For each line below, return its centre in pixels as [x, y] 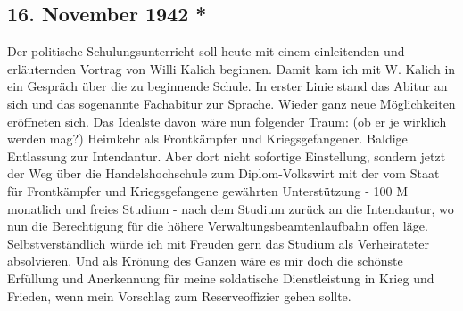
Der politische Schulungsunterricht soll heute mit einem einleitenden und [206, 51]
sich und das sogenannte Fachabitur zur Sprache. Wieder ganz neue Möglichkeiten [231, 103]
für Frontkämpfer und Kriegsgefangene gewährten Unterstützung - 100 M [208, 190]
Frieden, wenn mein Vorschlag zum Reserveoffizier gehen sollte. [179, 295]
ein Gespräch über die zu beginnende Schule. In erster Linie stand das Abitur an [227, 86]
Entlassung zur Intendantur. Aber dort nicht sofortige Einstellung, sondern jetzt [227, 155]
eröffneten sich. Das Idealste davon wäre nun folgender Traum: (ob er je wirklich [227, 121]
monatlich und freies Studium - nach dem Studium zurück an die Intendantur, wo [231, 208]
